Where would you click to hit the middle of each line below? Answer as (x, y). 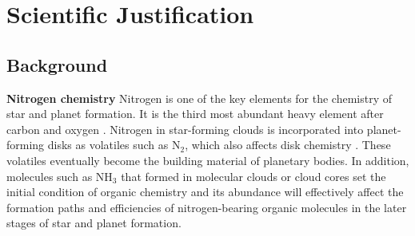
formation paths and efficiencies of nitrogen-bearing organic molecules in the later (207, 207)
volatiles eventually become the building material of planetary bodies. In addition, (208, 160)
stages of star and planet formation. (94, 223)
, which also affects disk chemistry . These (288, 145)
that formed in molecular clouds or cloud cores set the (253, 176)
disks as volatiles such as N (114, 145)
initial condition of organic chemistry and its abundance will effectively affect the (205, 192)
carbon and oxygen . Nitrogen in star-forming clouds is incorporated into (185, 129)
